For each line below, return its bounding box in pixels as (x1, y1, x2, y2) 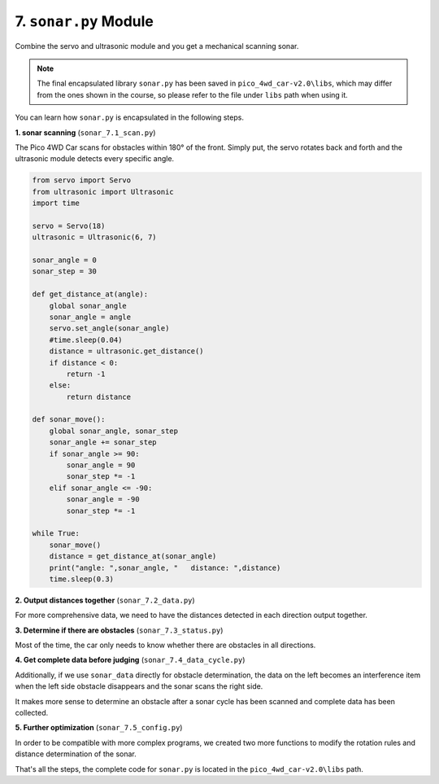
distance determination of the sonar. (15, 749, 137, 759)
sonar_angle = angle (49, 312, 132, 322)
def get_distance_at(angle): (32, 290, 149, 299)
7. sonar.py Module (15, 12, 154, 30)
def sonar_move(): (32, 415, 106, 424)
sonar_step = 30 (32, 267, 98, 276)
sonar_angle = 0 (32, 256, 98, 265)
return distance (66, 392, 132, 401)
